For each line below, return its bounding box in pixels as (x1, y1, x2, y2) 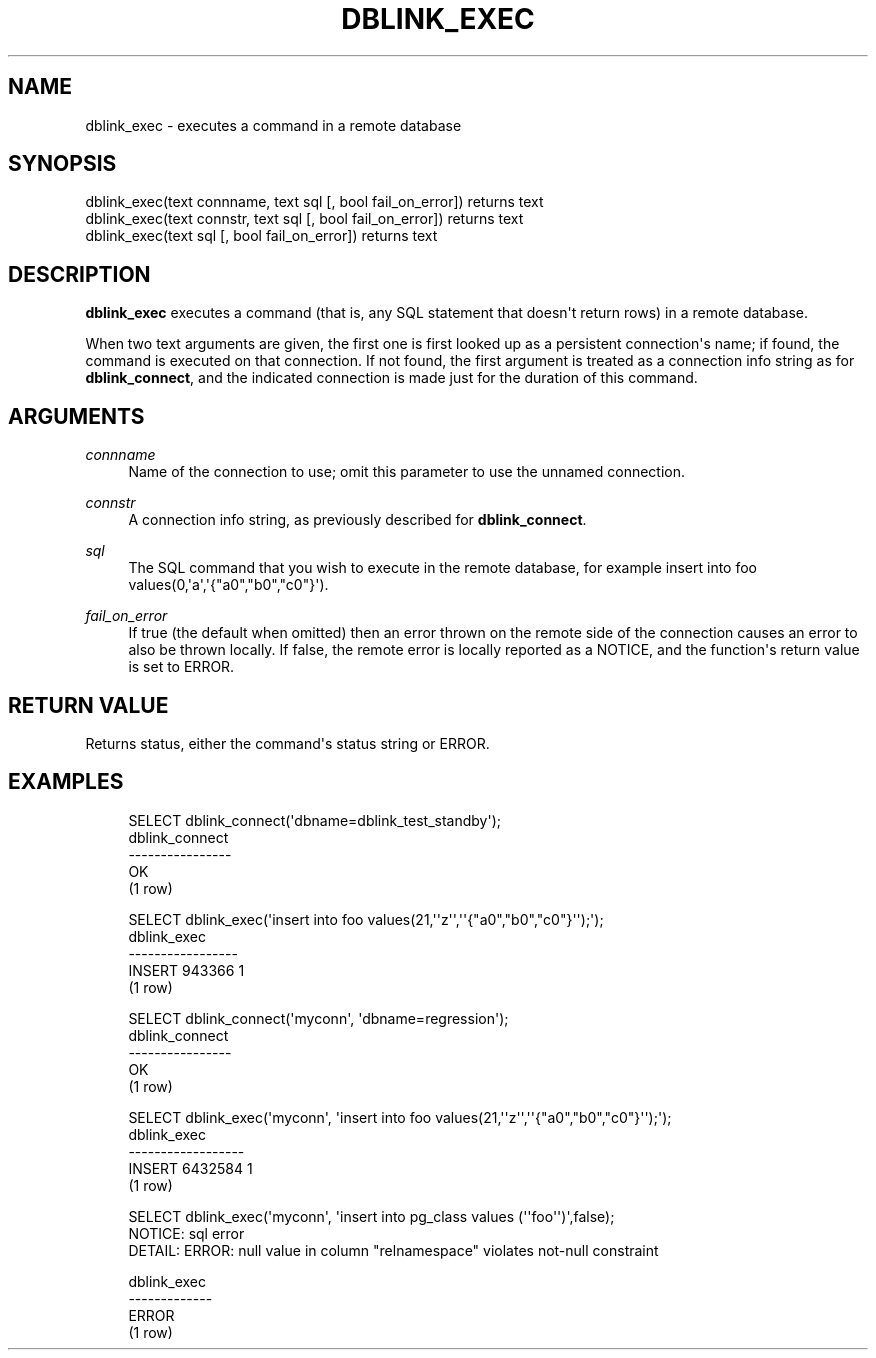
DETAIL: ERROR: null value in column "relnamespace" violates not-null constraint (128, 1241, 659, 1259)
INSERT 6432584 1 (128, 1159, 253, 1177)
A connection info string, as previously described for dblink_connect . (128, 511, 587, 529)
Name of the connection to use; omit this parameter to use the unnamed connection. (128, 463, 686, 481)
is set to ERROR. (128, 658, 235, 676)
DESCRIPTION (8, 261, 151, 287)
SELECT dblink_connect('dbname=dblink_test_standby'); (128, 811, 501, 829)
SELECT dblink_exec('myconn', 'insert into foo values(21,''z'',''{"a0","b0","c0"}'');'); (128, 1108, 672, 1126)
